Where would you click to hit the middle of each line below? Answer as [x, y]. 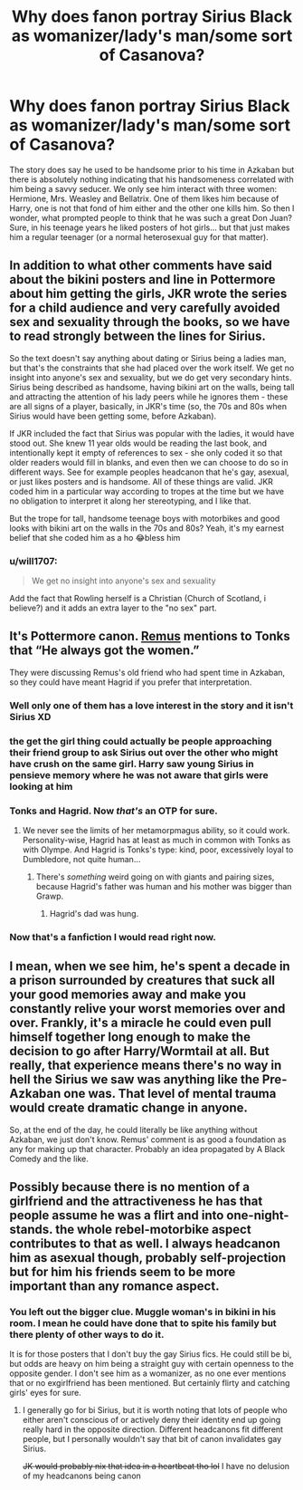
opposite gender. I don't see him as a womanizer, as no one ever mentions [148, 1373]
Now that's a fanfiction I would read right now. [113, 937]
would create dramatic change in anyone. [129, 1108]
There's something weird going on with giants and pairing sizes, [155, 877]
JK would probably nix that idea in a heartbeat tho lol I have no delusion [156, 1466]
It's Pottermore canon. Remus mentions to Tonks [150, 636]
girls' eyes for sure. [45, 1393]
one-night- [257, 1216]
